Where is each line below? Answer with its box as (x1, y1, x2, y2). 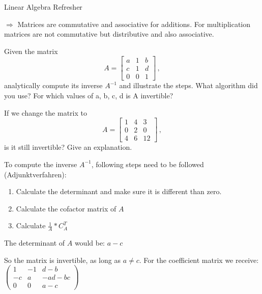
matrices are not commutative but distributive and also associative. (4, 29, 214, 39)
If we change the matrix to (4, 107, 87, 118)
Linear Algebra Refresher (4, 2, 82, 12)
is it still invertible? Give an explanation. (4, 142, 132, 152)
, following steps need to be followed (91, 158, 204, 169)
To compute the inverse (4, 158, 77, 169)
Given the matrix (4, 45, 58, 56)
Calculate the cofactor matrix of (16, 203, 117, 213)
